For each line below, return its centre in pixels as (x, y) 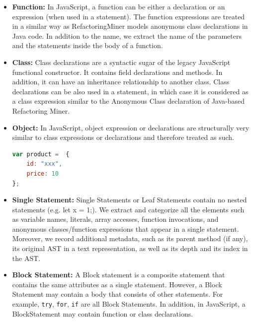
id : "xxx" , (44, 164)
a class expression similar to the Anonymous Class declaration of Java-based (128, 101)
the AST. (26, 258)
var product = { (41, 154)
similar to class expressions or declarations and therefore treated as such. (123, 137)
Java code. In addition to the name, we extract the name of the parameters (127, 35)
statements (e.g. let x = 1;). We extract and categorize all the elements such (128, 209)
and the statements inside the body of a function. (87, 45)
